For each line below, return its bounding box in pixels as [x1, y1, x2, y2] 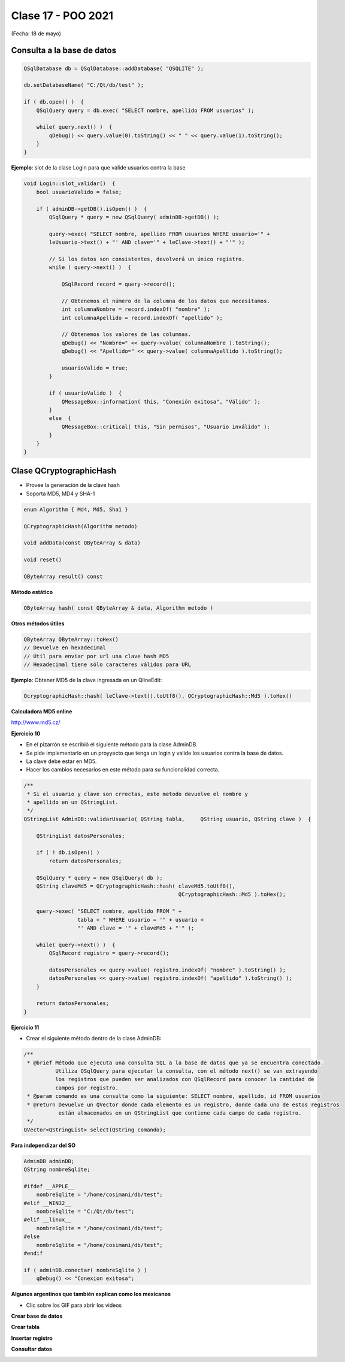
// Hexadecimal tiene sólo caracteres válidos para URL [23, 661, 192, 668]
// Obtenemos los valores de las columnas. [61, 331, 192, 338]
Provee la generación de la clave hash [26, 482, 120, 489]
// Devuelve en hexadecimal [23, 644, 106, 651]
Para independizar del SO [11, 1142, 76, 1149]
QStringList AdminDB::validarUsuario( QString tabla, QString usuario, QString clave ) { [23, 815, 311, 822]
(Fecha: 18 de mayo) [11, 30, 61, 37]
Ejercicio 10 [11, 730, 41, 737]
